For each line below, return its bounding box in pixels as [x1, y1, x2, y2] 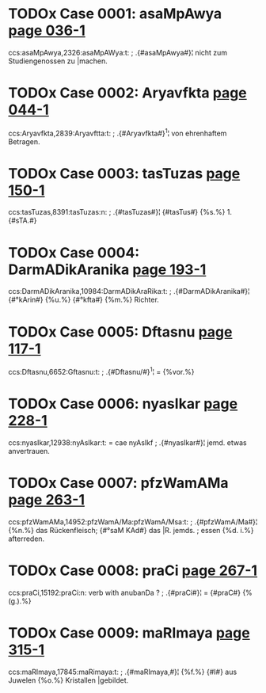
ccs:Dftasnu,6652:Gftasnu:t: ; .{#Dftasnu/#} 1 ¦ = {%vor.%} [8, 366, 195, 376]
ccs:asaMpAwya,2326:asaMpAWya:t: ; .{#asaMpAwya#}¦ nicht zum [8, 48, 228, 57]
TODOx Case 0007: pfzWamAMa [8, 474, 229, 492]
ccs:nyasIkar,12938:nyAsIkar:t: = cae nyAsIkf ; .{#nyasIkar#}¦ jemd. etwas [8, 437, 247, 447]
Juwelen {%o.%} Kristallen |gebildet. [8, 675, 129, 685]
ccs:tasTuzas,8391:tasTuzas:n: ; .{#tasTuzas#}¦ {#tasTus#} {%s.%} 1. [8, 208, 232, 217]
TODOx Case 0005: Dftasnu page [8, 322, 233, 341]
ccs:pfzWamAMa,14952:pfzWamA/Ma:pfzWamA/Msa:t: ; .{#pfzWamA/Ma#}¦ [8, 516, 258, 527]
